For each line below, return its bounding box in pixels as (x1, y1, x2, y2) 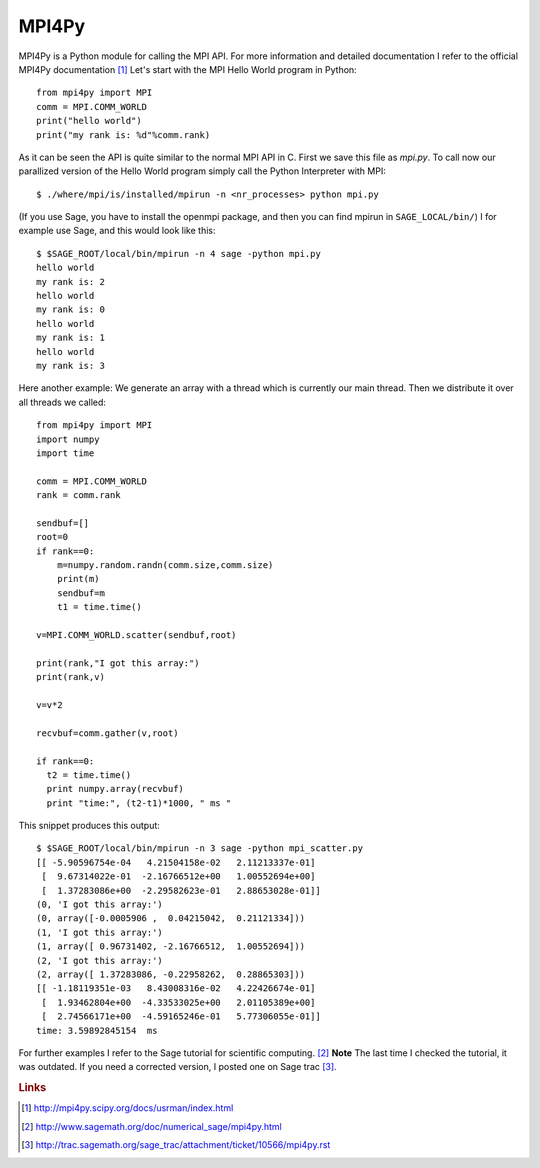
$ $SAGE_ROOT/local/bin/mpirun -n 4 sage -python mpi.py (36, 248, 322, 259)
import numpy (36, 433, 100, 445)
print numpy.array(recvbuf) (46, 783, 185, 795)
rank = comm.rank (36, 490, 121, 501)
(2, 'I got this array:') (36, 955, 164, 966)
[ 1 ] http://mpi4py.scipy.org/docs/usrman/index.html (21, 1102, 234, 1114)
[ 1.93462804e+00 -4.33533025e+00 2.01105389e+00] (41, 996, 316, 1008)
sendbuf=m (56, 587, 105, 599)
